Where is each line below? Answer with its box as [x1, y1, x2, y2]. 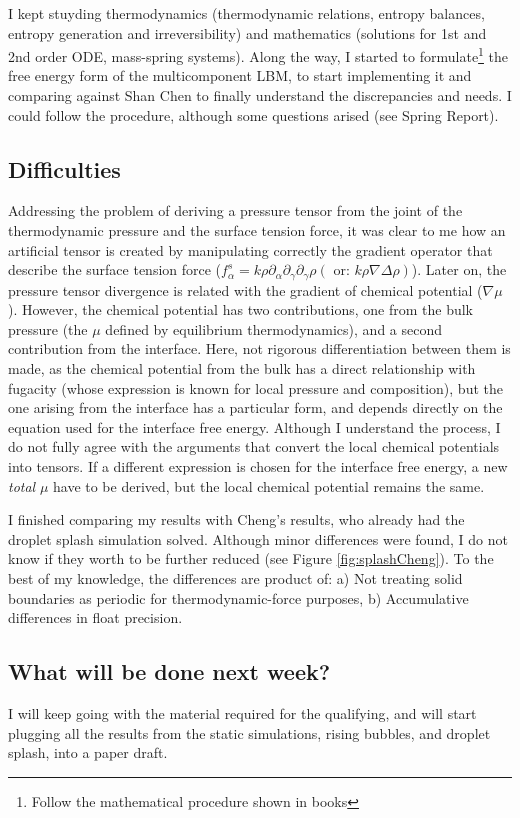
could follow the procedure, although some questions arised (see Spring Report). [8, 104, 499, 125]
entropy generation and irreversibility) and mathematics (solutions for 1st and [8, 22, 487, 43]
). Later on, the [411, 259, 507, 280]
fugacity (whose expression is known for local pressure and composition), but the [8, 377, 503, 398]
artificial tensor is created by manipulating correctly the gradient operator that [8, 239, 493, 260]
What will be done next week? [8, 656, 331, 687]
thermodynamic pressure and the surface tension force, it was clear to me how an [8, 220, 506, 241]
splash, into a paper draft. [8, 742, 168, 763]
